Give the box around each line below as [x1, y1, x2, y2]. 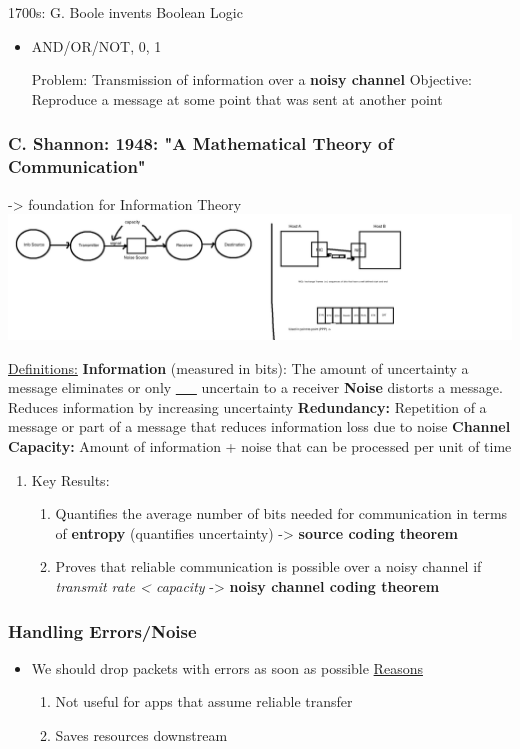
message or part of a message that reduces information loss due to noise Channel [8, 416, 511, 437]
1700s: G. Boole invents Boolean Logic [8, 2, 243, 22]
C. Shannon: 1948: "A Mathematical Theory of [8, 131, 394, 156]
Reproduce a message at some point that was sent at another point [31, 88, 443, 109]
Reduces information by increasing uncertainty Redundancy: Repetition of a [8, 396, 487, 417]
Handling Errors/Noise [8, 618, 197, 643]
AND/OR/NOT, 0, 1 [31, 35, 162, 56]
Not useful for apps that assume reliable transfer [55, 691, 353, 712]
